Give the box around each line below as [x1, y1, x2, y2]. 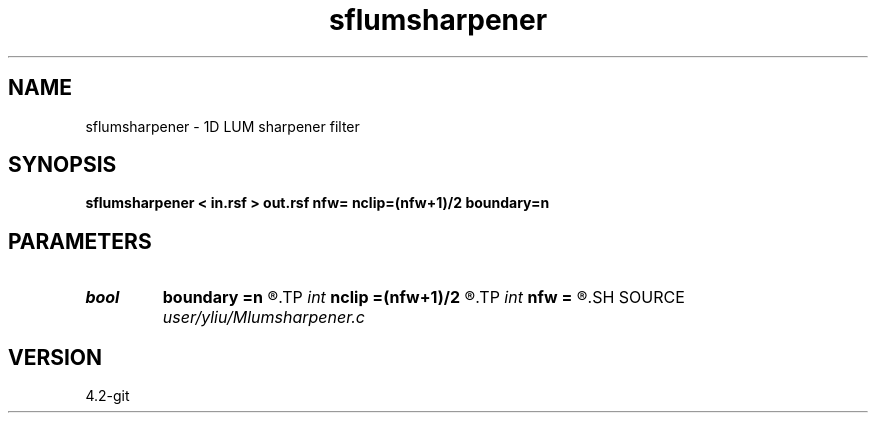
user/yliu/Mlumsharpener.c [162, 307, 365, 328]
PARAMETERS [8, 228, 152, 254]
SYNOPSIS [8, 152, 117, 178]
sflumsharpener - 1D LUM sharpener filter [85, 117, 360, 135]
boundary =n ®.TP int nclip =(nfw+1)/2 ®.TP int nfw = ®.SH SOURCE [162, 287, 685, 308]
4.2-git [85, 387, 130, 405]
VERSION [8, 344, 103, 370]
